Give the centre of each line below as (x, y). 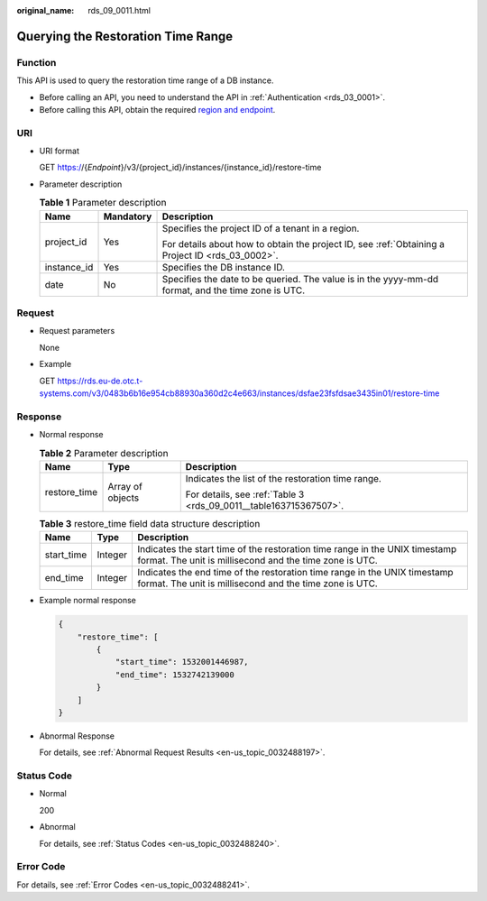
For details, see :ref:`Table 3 (245, 494)
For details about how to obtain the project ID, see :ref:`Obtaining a (303, 244)
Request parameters (77, 331)
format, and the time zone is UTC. (234, 290)
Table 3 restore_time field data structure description (150, 524)
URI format (60, 151)
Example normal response (88, 601)
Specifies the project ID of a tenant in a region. (261, 228)
